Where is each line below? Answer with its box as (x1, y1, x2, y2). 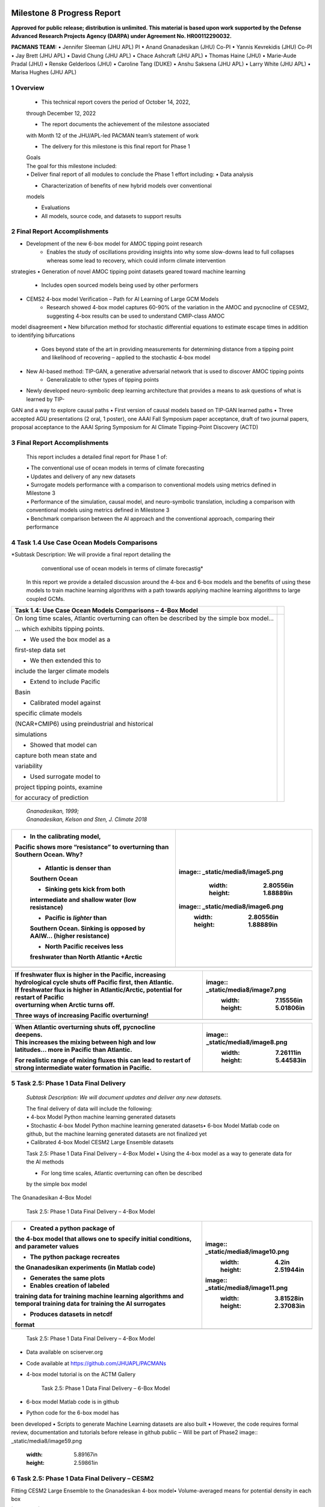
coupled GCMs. (26, 595, 66, 602)
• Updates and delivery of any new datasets (26, 473, 135, 480)
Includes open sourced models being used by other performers (41, 282, 199, 289)
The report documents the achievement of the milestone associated (41, 121, 210, 128)
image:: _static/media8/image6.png (178, 902, 284, 910)
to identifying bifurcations (11, 332, 75, 339)
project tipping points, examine (14, 783, 103, 791)
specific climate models (14, 709, 82, 717)
